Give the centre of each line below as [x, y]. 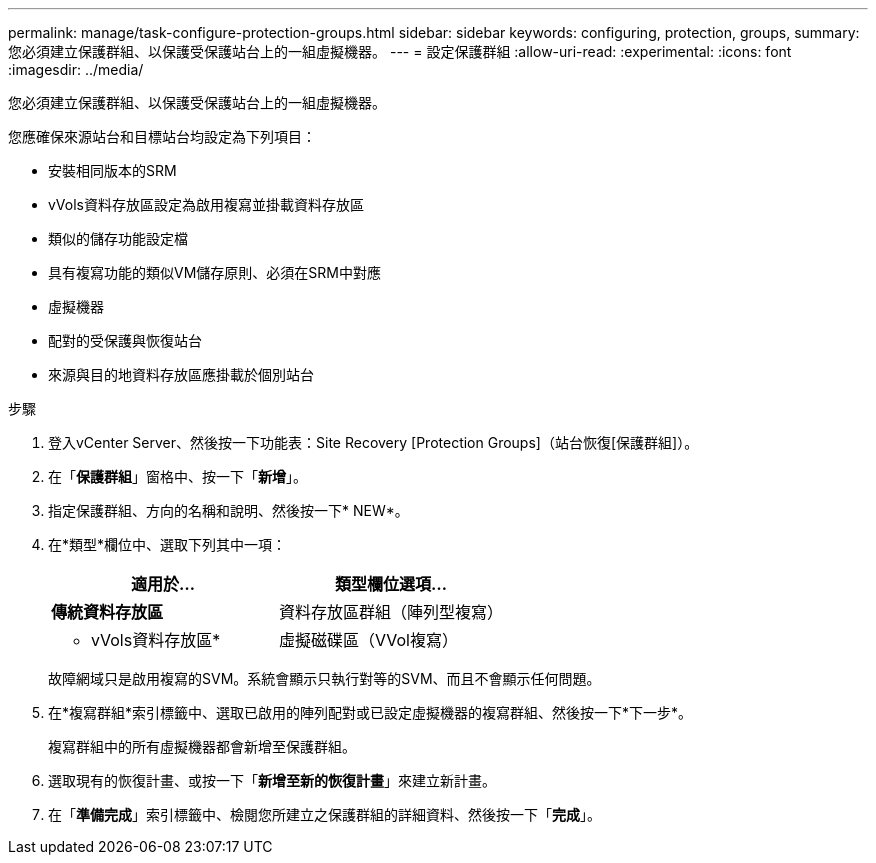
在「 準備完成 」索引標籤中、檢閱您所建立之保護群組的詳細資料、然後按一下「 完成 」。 [324, 814]
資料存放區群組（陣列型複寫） [391, 612]
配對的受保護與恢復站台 [125, 340]
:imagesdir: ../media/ [76, 69]
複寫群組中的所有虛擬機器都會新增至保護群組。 [202, 746]
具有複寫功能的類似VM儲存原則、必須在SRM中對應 [214, 272]
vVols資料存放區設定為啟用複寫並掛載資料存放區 [206, 204]
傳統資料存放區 [107, 612]
